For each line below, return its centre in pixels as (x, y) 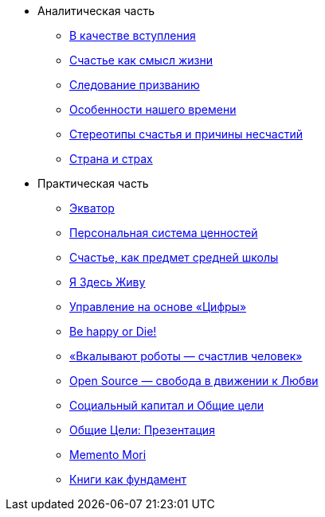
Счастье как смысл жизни (141, 60)
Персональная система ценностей (164, 233)
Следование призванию (135, 85)
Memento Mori (108, 455)
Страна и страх (111, 159)
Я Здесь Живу (108, 282)
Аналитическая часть (96, 11)
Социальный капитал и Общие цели (167, 405)
